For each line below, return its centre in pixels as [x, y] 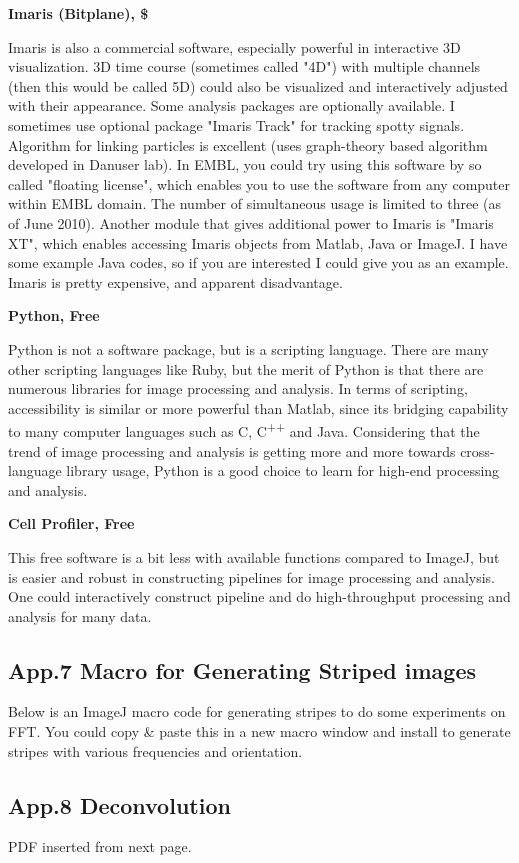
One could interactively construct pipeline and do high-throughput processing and [259, 596]
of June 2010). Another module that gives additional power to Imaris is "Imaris [251, 222]
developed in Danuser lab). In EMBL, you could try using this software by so [245, 164]
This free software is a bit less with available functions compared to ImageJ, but [254, 556]
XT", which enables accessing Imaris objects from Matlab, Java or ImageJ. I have [258, 242]
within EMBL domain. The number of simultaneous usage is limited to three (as [254, 203]
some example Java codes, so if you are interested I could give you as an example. [258, 262]
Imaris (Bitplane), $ [78, 13]
